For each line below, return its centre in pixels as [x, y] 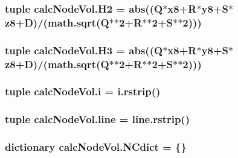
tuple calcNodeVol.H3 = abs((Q [84, 50]
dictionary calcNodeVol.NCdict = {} [96, 147]
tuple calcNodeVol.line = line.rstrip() [97, 119]
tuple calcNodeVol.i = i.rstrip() [83, 91]
